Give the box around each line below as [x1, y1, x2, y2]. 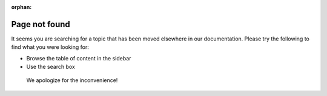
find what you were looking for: [11, 43, 89, 51]
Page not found [11, 19, 71, 30]
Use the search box [26, 63, 75, 71]
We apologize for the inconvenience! [26, 77, 118, 84]
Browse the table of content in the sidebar [26, 54, 131, 62]
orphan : [11, 4, 32, 10]
